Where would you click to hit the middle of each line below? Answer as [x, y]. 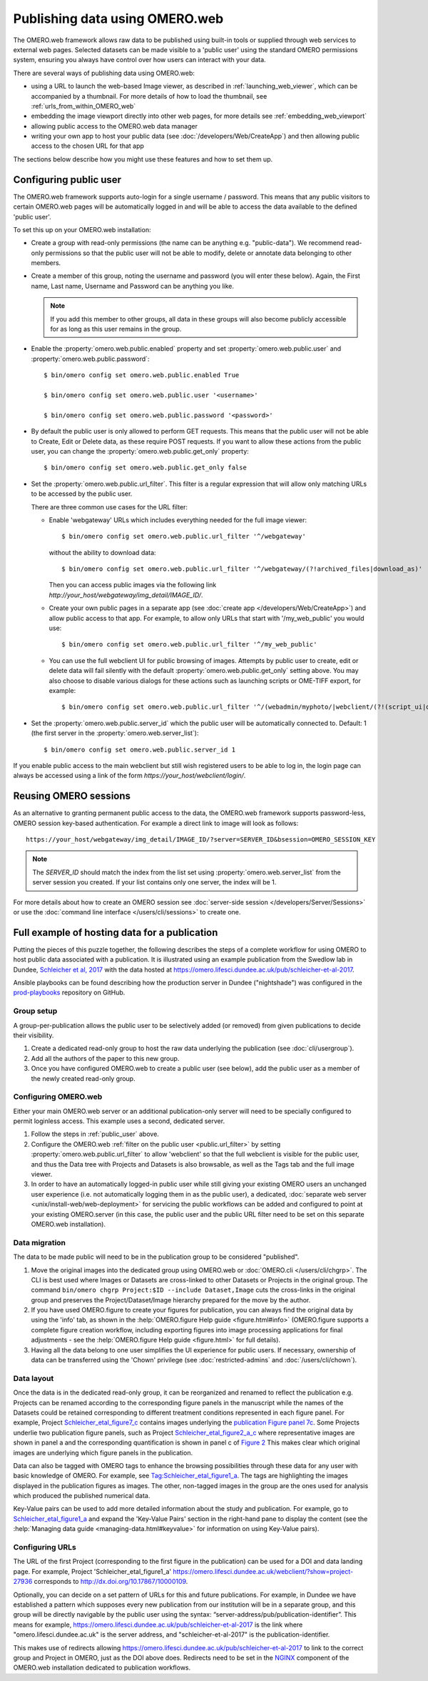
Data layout [34, 1378]
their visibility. [34, 1035]
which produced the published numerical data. [82, 1496]
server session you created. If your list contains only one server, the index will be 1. [154, 882]
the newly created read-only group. [83, 1078]
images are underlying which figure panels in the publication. [103, 1452]
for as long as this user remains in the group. [116, 329]
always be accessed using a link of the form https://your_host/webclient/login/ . [129, 776]
